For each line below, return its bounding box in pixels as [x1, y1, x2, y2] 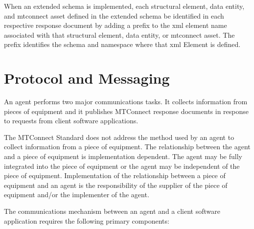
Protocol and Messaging [4, 68, 170, 88]
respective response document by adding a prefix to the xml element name [4, 20, 227, 30]
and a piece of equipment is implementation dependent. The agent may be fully [4, 151, 242, 161]
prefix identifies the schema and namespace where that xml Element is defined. [4, 39, 241, 49]
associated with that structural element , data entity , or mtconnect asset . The [4, 29, 235, 40]
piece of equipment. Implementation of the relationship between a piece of [4, 170, 226, 181]
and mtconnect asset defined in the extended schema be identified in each [4, 10, 224, 21]
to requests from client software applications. [4, 115, 139, 126]
